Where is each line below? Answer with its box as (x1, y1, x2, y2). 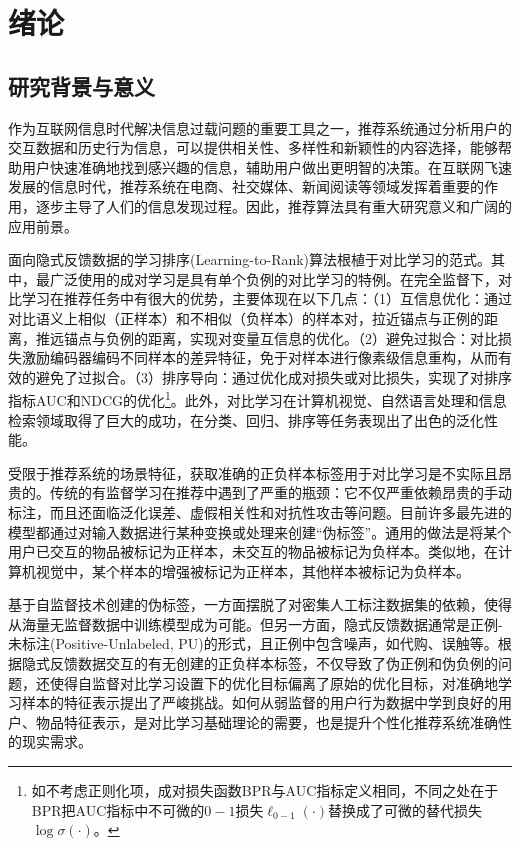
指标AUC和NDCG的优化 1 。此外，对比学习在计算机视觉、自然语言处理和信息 (8, 387, 507, 410)
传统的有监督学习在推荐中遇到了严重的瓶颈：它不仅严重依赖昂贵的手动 (49, 482, 512, 503)
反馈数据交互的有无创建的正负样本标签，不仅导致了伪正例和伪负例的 (49, 653, 498, 674)
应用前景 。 (8, 215, 78, 236)
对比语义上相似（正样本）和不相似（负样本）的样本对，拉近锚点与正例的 (8, 307, 484, 328)
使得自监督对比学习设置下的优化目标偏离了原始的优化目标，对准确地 (49, 672, 498, 693)
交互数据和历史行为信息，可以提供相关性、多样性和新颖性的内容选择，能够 (8, 137, 498, 158)
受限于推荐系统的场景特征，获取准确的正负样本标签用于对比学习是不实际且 (8, 462, 498, 483)
